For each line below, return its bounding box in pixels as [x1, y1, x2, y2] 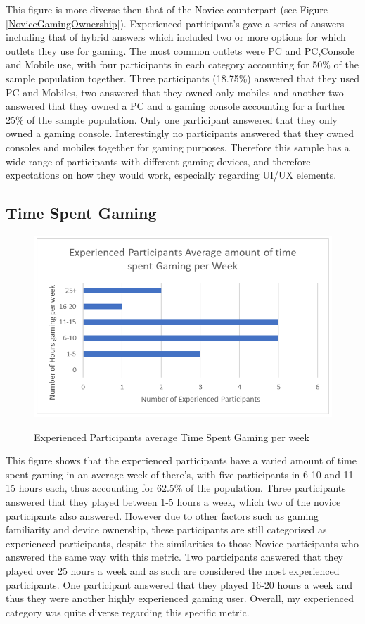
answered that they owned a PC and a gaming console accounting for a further [6, 98, 346, 113]
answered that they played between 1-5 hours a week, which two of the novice [6, 494, 341, 509]
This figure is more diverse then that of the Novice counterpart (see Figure [6, 2, 328, 16]
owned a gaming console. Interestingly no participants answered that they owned [6, 126, 354, 141]
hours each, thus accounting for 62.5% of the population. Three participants [18, 480, 346, 495]
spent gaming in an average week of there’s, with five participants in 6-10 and [6, 466, 340, 481]
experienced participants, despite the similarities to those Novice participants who [6, 535, 359, 550]
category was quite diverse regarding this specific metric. [6, 604, 250, 619]
